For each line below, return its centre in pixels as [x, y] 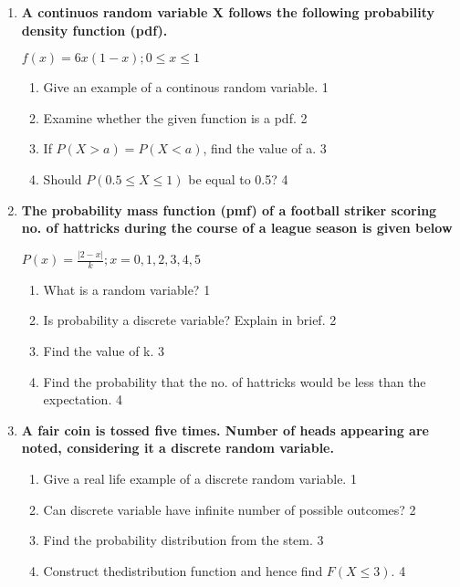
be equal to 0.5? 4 [238, 178]
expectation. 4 [83, 399]
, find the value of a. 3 [265, 148]
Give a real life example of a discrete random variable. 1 [200, 479]
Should [63, 178]
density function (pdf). [94, 30]
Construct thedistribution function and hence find [183, 570]
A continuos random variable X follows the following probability [228, 12]
